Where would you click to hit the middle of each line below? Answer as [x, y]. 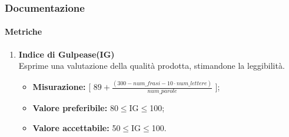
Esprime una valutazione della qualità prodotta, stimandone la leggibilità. [152, 66]
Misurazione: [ [62, 87]
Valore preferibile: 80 [75, 107]
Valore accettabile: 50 [77, 127]
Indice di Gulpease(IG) [67, 54]
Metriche [24, 31]
